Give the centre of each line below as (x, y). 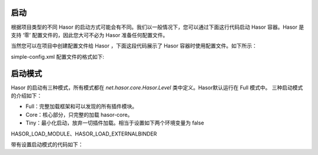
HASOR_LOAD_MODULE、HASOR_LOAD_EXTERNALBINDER (84, 134)
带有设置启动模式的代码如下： (47, 144)
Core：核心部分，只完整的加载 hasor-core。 (79, 114)
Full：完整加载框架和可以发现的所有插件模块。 (82, 106)
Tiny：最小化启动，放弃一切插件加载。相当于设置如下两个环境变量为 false (115, 123)
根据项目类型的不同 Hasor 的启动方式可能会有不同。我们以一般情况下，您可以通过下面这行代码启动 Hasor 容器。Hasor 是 (158, 27)
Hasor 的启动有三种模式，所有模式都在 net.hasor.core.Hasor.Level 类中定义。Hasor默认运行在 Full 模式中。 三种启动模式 (157, 87)
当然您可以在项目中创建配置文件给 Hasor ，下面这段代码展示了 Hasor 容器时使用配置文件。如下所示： (134, 46)
